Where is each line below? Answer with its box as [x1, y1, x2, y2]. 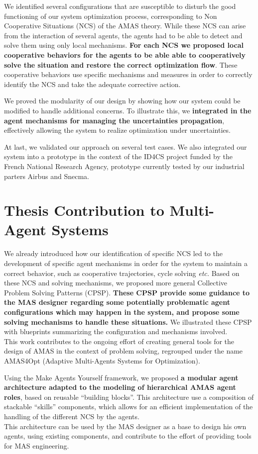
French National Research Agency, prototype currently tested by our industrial [4, 161, 245, 171]
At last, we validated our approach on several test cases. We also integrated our [4, 141, 247, 152]
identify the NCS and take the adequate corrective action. [4, 79, 181, 89]
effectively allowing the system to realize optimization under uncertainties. [4, 125, 231, 135]
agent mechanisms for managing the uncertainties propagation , [4, 115, 225, 125]
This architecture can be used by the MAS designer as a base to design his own [4, 421, 247, 431]
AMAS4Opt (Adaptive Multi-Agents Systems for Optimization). [4, 355, 200, 365]
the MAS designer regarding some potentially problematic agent [4, 297, 230, 307]
